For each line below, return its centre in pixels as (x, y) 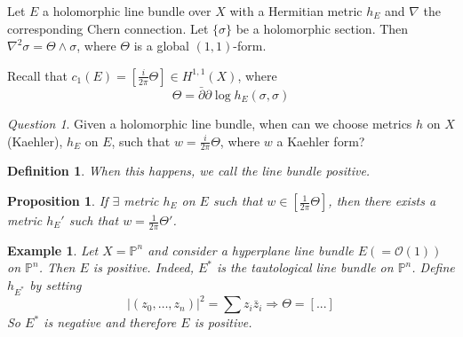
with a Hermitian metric (296, 11)
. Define (433, 267)
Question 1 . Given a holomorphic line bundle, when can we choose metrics (210, 123)
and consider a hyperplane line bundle (251, 250)
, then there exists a (382, 201)
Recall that (37, 75)
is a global (161, 46)
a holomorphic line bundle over (127, 11)
